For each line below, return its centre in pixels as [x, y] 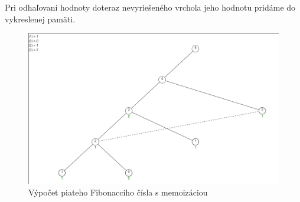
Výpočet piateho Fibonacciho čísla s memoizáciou [118, 192]
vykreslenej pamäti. [40, 19]
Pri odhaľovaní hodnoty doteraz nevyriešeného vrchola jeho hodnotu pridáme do [150, 7]
